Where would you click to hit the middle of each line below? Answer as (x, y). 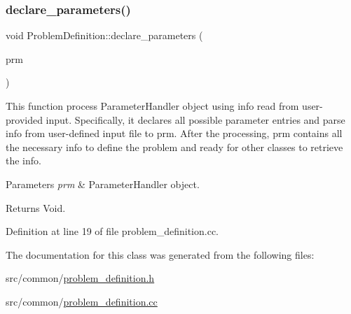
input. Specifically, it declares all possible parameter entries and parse (195, 119)
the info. (23, 160)
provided (24, 119)
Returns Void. (36, 207)
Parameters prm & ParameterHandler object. (103, 184)
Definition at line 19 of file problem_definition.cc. (112, 231)
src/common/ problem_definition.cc (82, 301)
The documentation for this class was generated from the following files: (160, 254)
